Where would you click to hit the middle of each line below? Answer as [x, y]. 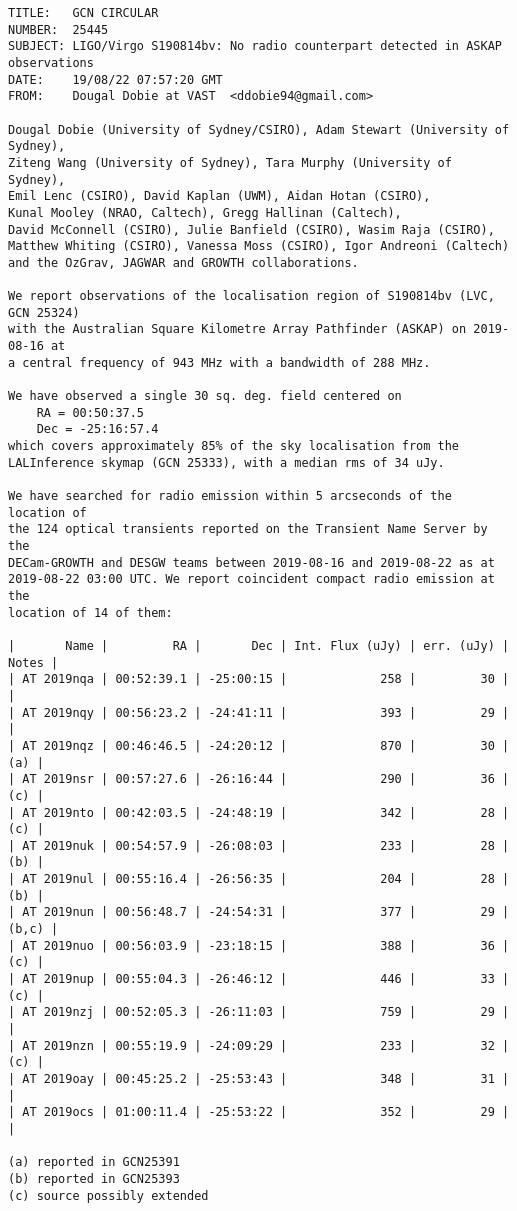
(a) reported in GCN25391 [94, 1162]
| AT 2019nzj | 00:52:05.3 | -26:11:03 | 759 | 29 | [259, 1012]
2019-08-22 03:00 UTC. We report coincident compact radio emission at [251, 579]
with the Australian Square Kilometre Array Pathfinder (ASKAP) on [237, 329]
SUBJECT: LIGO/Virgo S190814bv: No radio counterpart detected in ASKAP [255, 46]
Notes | [33, 662]
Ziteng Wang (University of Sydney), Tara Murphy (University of [230, 162]
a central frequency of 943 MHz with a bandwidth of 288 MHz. [219, 362]
